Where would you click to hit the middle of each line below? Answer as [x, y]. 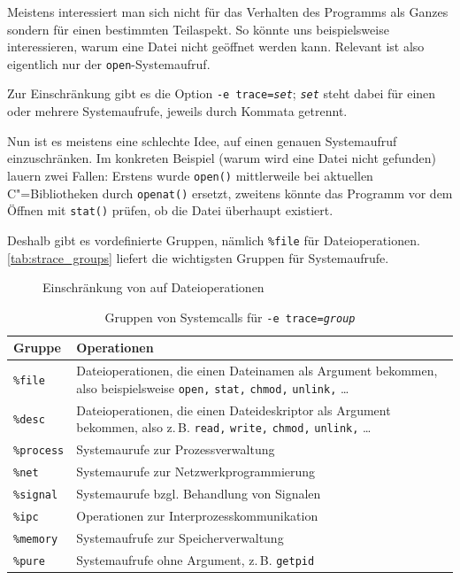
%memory [36, 539]
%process [39, 451]
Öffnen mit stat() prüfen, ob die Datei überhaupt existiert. [170, 210]
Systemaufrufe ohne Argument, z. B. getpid [195, 559]
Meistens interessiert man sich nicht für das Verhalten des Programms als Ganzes [228, 12]
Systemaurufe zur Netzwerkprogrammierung [196, 472]
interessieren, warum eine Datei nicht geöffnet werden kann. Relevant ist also [216, 46]
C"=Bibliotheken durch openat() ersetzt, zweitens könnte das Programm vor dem [230, 193]
